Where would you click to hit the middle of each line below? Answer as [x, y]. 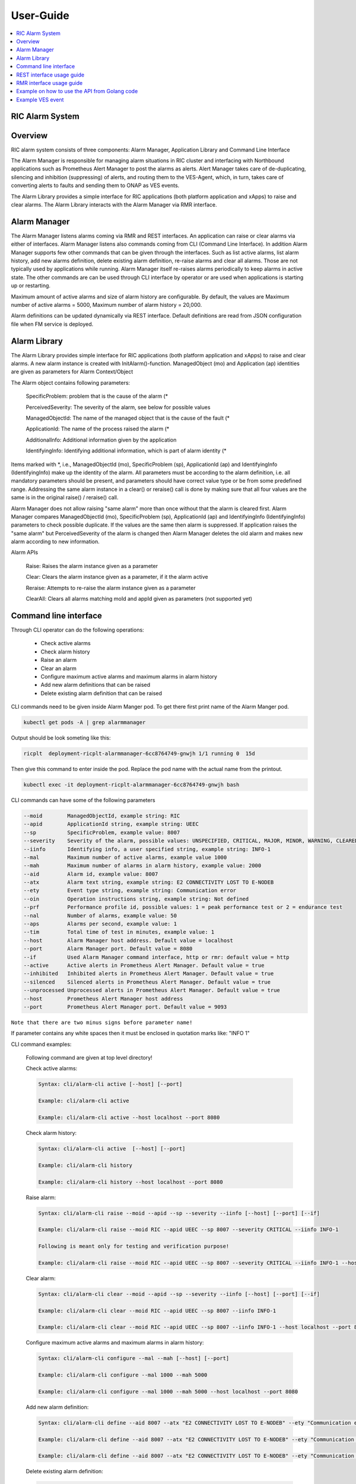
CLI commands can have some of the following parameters [83, 800]
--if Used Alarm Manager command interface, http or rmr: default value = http [157, 957]
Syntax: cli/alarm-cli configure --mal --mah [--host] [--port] [134, 1358]
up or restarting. [31, 286]
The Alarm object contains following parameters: [71, 382]
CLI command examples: [41, 1044]
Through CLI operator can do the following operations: [78, 630]
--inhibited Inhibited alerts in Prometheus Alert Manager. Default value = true [149, 974]
